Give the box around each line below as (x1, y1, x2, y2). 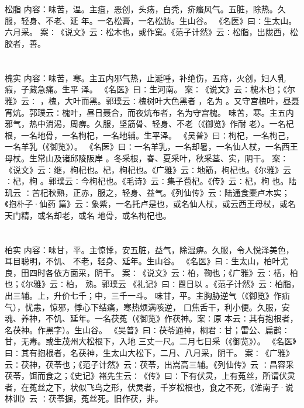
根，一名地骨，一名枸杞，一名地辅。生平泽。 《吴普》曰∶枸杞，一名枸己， (5, 129, 294, 141)
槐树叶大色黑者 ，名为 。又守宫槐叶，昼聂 (138, 94, 299, 106)
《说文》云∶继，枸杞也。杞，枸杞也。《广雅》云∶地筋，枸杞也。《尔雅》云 (5, 163, 291, 175)
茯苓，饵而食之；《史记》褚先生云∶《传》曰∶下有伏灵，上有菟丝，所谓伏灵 (5, 369, 295, 382)
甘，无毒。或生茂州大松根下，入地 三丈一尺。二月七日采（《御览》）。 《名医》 (5, 335, 296, 347)
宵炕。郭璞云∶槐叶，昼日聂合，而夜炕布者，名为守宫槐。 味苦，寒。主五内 (5, 106, 294, 118)
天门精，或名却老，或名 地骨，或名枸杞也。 (5, 209, 171, 221)
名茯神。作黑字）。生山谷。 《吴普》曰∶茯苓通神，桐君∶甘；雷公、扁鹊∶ (5, 323, 290, 336)
